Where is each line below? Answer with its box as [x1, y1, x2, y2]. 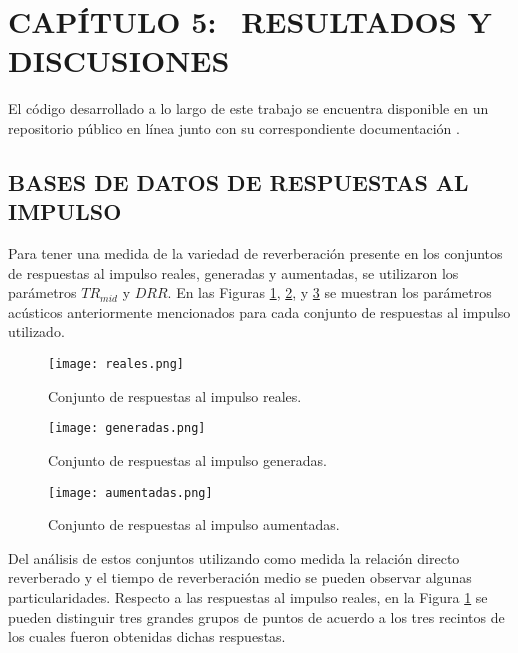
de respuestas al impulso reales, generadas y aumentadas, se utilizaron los [8, 262, 459, 283]
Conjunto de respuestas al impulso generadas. [48, 449, 327, 470]
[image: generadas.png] [48, 421, 206, 436]
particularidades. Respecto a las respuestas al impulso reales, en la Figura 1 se [8, 587, 488, 607]
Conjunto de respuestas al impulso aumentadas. [48, 514, 340, 535]
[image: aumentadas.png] [48, 485, 213, 500]
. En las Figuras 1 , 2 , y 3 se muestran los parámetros [167, 282, 492, 303]
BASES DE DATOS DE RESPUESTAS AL [8, 166, 469, 197]
